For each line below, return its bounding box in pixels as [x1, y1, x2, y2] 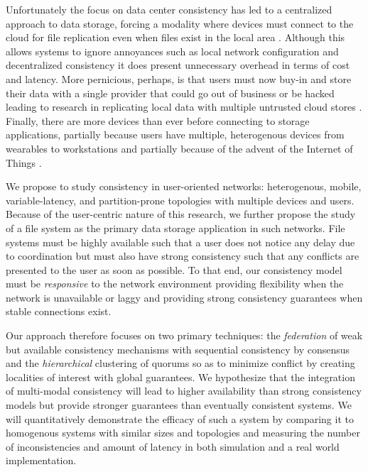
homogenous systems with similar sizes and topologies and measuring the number [6, 425, 360, 440]
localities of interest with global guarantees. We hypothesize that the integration [6, 369, 355, 384]
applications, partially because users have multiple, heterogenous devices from [6, 127, 345, 142]
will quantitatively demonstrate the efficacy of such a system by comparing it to [6, 411, 354, 426]
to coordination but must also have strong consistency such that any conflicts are [6, 248, 359, 263]
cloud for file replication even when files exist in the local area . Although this [6, 30, 345, 45]
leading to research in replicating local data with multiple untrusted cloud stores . [6, 99, 362, 114]
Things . [6, 155, 42, 170]
